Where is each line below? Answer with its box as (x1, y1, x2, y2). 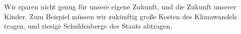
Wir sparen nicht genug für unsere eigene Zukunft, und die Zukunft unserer (4, 1, 236, 11)
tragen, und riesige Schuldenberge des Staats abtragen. (4, 21, 172, 31)
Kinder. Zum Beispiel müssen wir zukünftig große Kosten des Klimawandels (4, 11, 237, 21)
